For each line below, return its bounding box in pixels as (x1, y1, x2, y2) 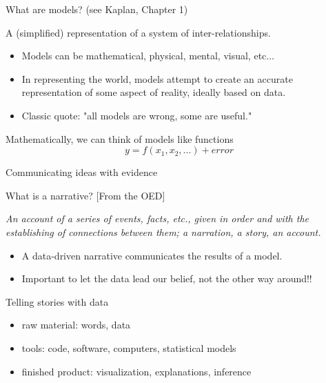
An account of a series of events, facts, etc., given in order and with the (6, 211, 309, 226)
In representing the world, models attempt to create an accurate (21, 71, 293, 86)
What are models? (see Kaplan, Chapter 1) (6, 2, 188, 16)
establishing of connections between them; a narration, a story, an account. (6, 224, 321, 239)
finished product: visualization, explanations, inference (21, 364, 252, 378)
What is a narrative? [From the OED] (6, 188, 165, 202)
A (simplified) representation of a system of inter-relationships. (6, 25, 271, 39)
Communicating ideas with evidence (6, 165, 158, 179)
